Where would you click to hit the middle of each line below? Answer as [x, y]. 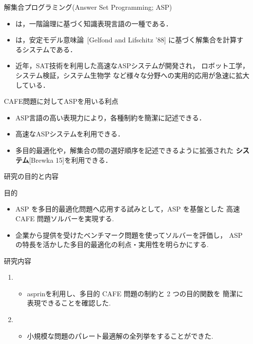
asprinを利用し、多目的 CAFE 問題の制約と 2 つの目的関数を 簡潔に [135, 293]
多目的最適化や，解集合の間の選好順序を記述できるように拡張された [124, 150]
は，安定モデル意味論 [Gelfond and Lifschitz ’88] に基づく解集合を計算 [126, 40]
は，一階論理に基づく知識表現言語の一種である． [94, 23]
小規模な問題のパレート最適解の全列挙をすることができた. [120, 335]
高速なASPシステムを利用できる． [70, 134]
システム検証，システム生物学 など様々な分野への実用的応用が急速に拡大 [132, 75]
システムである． [49, 49]
